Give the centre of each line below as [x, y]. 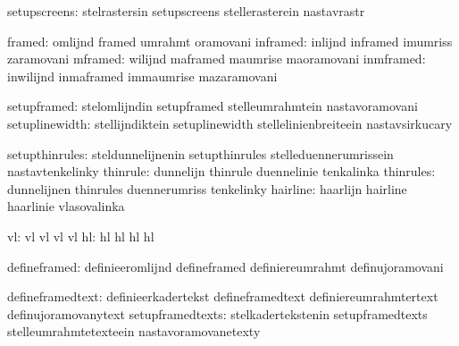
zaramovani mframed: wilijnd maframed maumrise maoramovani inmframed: [217, 59]
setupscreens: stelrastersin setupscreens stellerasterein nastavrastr [186, 11]
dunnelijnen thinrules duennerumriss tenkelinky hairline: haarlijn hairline [207, 188]
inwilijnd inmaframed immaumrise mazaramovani [142, 76]
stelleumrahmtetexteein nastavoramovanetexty [134, 331]
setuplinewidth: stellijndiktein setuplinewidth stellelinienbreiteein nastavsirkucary [230, 123]
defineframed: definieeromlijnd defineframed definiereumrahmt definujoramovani [225, 266]
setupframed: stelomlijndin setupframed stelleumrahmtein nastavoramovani [213, 106]
